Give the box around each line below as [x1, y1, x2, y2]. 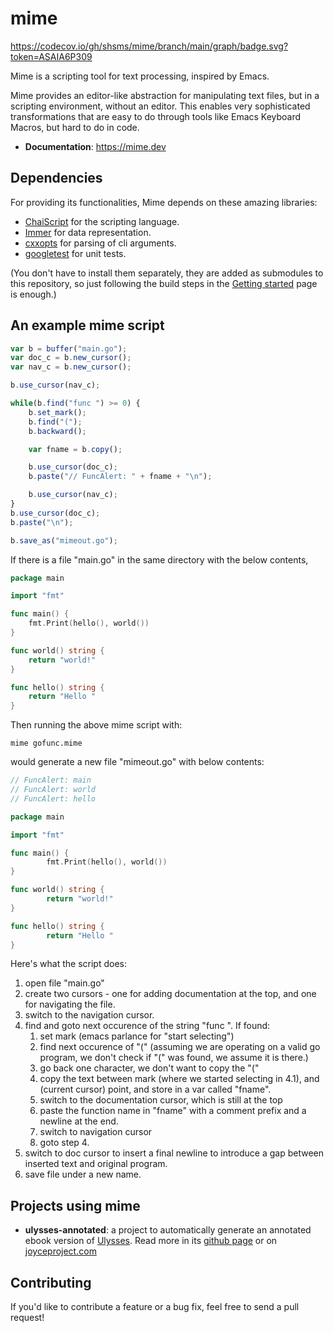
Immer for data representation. [24, 226, 152, 238]
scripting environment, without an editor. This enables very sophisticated [10, 100, 311, 112]
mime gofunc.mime [10, 738, 83, 749]
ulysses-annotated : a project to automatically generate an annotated [24, 1224, 312, 1236]
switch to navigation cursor [39, 1126, 153, 1138]
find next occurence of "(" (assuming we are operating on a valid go [39, 1041, 321, 1053]
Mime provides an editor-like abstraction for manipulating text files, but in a [10, 89, 320, 101]
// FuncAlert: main [10, 775, 92, 786]
